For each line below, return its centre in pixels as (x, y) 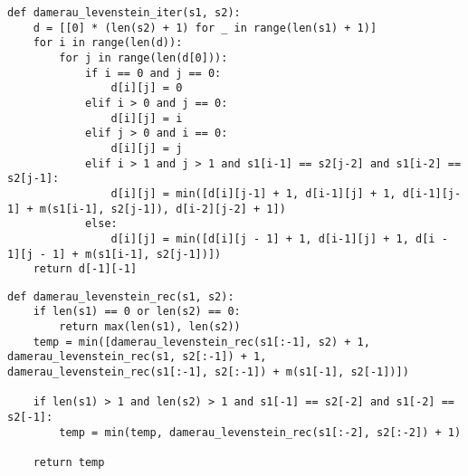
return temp (69, 463)
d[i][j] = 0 (147, 88)
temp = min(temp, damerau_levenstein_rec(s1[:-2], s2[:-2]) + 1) (260, 432)
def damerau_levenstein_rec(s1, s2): (121, 296)
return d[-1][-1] (85, 269)
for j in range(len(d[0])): (143, 57)
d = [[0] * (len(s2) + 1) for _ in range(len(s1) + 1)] (205, 28)
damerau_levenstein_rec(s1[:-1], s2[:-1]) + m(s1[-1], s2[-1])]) (208, 372)
